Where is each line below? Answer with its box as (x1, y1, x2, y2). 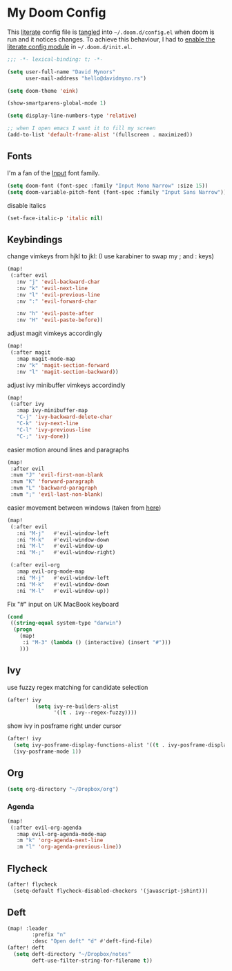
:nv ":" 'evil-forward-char (16, 298, 97, 305)
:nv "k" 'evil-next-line (16, 285, 88, 292)
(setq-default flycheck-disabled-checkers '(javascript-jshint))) (13, 887, 209, 894)
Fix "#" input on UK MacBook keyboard (7, 600, 119, 608)
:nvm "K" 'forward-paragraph (10, 478, 95, 485)
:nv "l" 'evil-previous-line (16, 291, 100, 299)
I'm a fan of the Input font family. (7, 168, 100, 177)
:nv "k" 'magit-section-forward (16, 362, 110, 368)
